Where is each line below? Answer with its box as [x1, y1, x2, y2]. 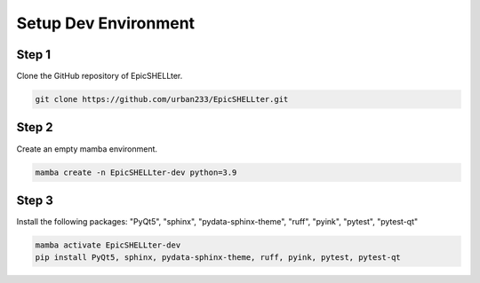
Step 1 [16, 47, 52, 62]
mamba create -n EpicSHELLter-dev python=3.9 [35, 167, 237, 177]
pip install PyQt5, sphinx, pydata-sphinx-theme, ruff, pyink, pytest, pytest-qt [35, 253, 402, 263]
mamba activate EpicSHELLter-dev [35, 240, 181, 250]
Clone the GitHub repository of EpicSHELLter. [16, 71, 183, 82]
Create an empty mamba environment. [16, 143, 158, 154]
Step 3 [16, 193, 53, 208]
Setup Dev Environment [16, 13, 196, 33]
